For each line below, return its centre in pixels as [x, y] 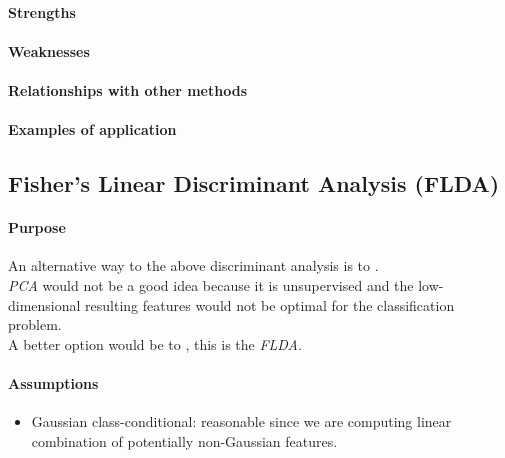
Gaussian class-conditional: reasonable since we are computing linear [241, 421]
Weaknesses [49, 50]
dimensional [44, 304]
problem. [35, 324]
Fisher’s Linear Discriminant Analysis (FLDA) [254, 183]
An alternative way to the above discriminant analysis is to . [193, 265]
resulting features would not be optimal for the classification [270, 304]
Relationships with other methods [127, 89]
